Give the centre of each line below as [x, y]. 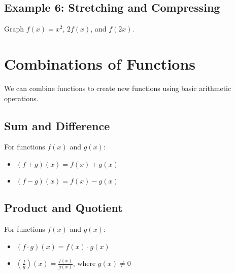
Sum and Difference [57, 125]
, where [84, 263]
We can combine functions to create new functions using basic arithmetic [118, 88]
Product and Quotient [63, 208]
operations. [21, 98]
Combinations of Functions [100, 63]
